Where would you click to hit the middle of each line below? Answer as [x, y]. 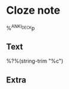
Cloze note [33, 10]
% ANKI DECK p [21, 27]
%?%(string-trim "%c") [35, 61]
